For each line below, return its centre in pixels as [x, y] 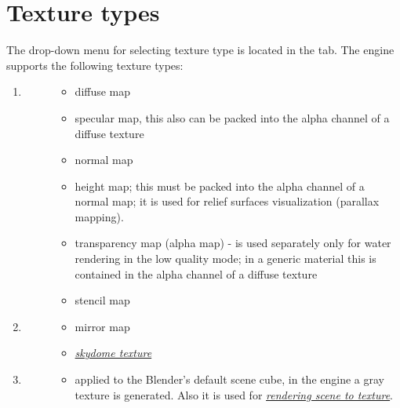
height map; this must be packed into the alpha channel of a [220, 186]
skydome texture [113, 353]
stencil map [102, 300]
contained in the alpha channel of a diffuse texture [196, 273]
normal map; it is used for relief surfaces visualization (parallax [227, 201]
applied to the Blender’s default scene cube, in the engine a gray [229, 379]
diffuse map [103, 91]
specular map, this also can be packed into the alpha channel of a [232, 117]
